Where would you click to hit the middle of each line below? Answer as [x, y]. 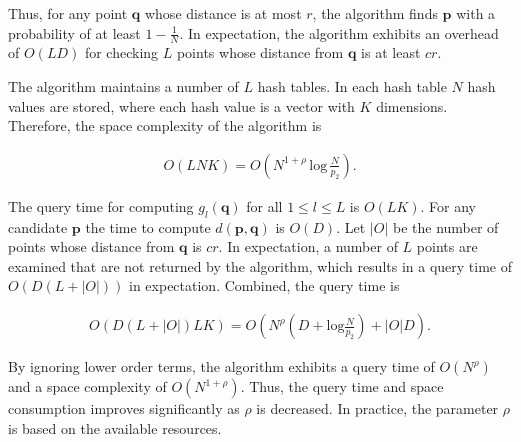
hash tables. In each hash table [352, 86]
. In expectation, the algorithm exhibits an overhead [339, 32]
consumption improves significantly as [124, 408]
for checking [121, 52]
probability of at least [74, 32]
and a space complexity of [87, 386]
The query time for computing [101, 205]
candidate [38, 226]
